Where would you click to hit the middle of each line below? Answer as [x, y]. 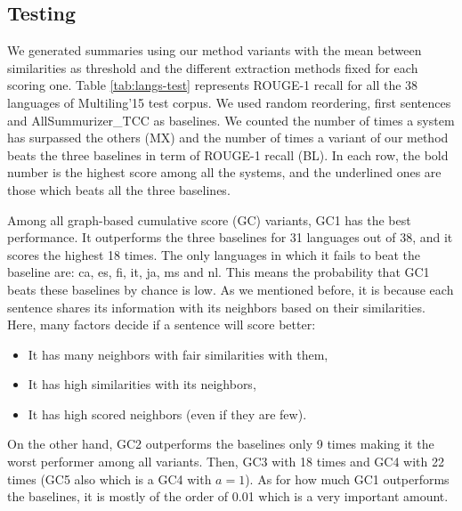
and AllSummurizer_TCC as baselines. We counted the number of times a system [231, 120]
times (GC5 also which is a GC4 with [109, 479]
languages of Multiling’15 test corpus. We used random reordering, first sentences [229, 102]
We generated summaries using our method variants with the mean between [215, 50]
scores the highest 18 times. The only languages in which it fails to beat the [214, 254]
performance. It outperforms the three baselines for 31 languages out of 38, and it [230, 237]
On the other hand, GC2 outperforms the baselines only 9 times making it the [221, 444]
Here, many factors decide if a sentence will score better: [162, 324]
